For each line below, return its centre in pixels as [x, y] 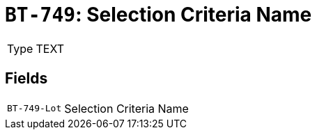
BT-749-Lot [34, 109]
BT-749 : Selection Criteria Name [158, 15]
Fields [26, 79]
